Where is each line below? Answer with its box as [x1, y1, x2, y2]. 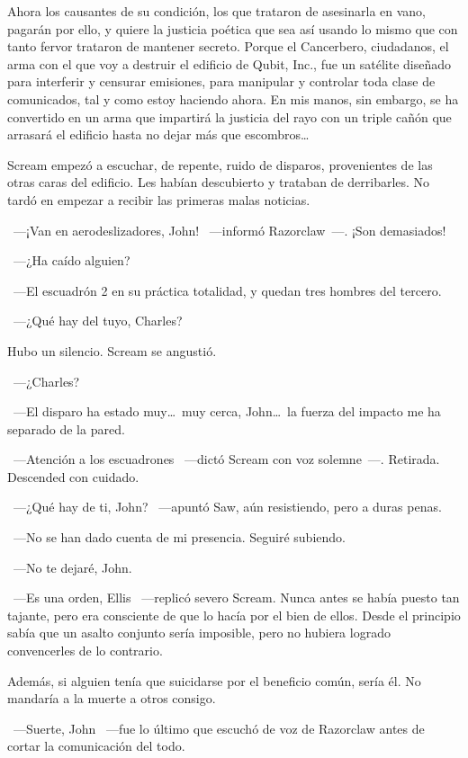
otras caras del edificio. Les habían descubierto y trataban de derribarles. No [7, 173, 430, 192]
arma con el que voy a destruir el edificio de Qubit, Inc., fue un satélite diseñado [7, 54, 452, 73]
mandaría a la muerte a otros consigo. [7, 689, 216, 708]
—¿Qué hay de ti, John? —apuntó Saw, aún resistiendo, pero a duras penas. [13, 497, 442, 516]
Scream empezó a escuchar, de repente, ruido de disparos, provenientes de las [7, 155, 433, 174]
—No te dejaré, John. [13, 557, 132, 576]
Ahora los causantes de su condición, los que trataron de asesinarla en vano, [7, 2, 427, 20]
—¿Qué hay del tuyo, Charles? [13, 311, 183, 330]
